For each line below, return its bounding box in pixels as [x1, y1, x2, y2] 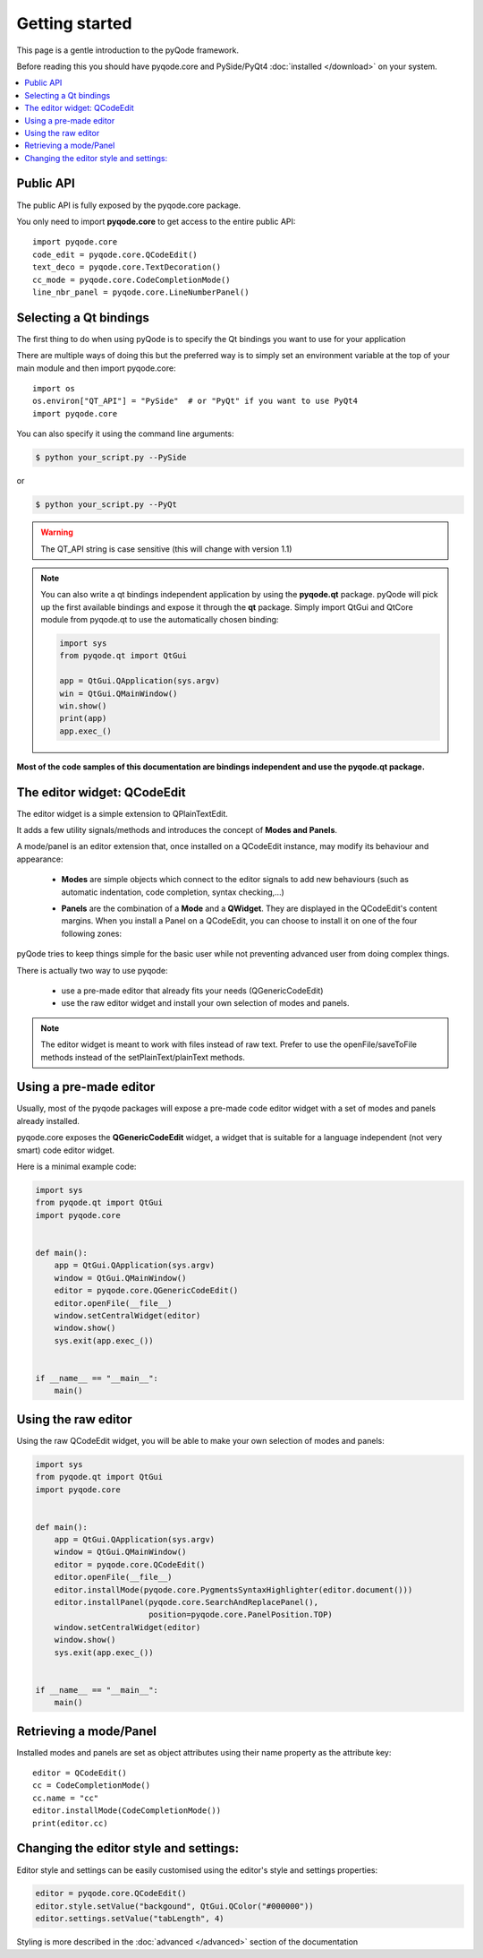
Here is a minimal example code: [16, 1161, 137, 1172]
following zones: [61, 928, 123, 939]
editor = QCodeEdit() [32, 1768, 127, 1778]
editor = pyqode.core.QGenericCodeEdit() [54, 1285, 239, 1296]
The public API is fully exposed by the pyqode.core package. [16, 200, 241, 210]
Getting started [16, 13, 132, 33]
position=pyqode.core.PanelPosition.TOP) [148, 1610, 333, 1620]
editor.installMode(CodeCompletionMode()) [32, 1806, 222, 1816]
